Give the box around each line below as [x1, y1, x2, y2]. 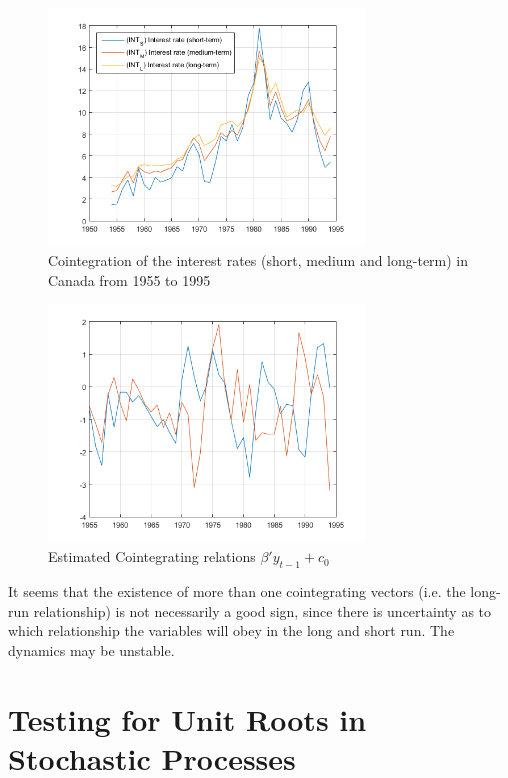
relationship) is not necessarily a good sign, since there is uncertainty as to [33, 600, 492, 621]
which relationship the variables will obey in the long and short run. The [8, 620, 455, 641]
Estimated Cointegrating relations [48, 546, 256, 567]
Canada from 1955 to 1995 [48, 269, 211, 290]
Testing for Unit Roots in [8, 698, 367, 739]
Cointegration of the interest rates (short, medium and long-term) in [48, 250, 469, 271]
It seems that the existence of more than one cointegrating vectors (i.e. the [8, 581, 466, 602]
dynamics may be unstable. [8, 639, 175, 660]
